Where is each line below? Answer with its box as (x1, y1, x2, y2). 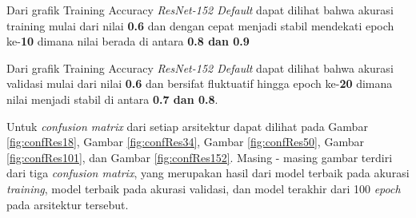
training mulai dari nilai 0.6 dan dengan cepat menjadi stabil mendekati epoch (6, 17, 394, 34)
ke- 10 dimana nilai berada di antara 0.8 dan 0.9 (6, 33, 250, 50)
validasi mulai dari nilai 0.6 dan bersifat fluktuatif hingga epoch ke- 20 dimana (6, 75, 393, 92)
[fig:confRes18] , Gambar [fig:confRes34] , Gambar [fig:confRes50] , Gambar (6, 133, 364, 150)
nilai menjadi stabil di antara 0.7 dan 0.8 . (6, 90, 218, 107)
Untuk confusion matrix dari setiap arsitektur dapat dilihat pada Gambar (6, 117, 368, 134)
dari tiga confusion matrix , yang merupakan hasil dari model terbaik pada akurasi (6, 164, 410, 181)
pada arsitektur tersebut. (6, 196, 129, 212)
